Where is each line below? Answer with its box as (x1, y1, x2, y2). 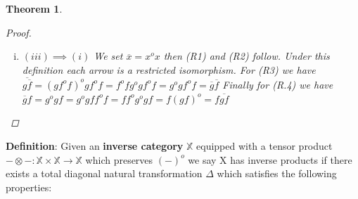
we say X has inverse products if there (188, 152, 352, 167)
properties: (6, 179, 52, 194)
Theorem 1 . (6, 1, 63, 15)
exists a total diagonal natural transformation (6, 166, 203, 181)
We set (94, 49, 123, 63)
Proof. (6, 25, 32, 39)
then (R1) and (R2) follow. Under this (163, 49, 330, 63)
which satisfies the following (217, 166, 337, 181)
